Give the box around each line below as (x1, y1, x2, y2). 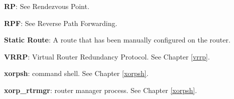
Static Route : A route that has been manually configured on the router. (4, 34, 230, 45)
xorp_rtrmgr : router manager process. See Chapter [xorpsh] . (4, 84, 197, 95)
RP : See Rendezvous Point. (4, 1, 89, 11)
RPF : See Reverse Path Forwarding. (4, 17, 118, 28)
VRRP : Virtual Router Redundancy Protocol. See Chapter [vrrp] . (4, 51, 210, 61)
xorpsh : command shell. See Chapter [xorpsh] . (4, 68, 149, 78)
